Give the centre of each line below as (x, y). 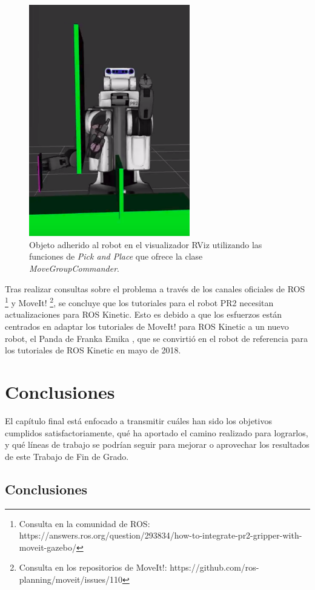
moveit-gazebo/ (48, 547)
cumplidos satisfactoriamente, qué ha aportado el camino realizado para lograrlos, (157, 432)
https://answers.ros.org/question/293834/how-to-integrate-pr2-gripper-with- (161, 535)
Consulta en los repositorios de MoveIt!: (93, 567)
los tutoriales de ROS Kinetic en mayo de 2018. (93, 350)
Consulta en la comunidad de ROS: (85, 523)
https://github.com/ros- (214, 567)
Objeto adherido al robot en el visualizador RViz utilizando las (146, 244)
